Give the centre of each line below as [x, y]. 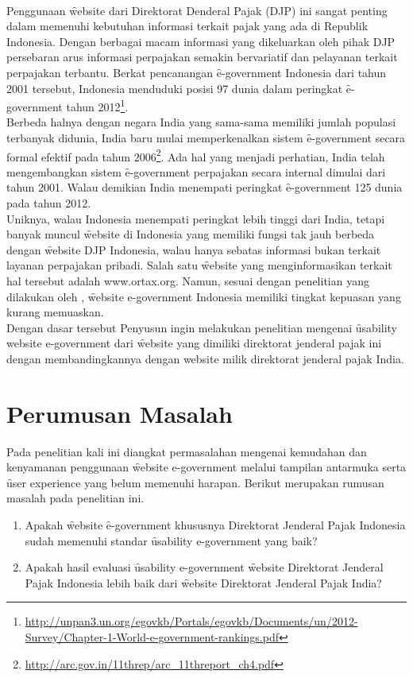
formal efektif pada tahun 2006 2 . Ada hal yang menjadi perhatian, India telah [196, 155]
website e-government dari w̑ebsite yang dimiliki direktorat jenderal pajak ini [194, 343]
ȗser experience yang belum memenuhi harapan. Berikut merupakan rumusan [195, 482]
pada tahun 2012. [49, 203]
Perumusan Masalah [120, 413]
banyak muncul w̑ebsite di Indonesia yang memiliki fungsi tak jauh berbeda [191, 234]
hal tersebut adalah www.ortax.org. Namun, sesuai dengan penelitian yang [188, 281]
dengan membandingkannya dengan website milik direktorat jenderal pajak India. [205, 358]
